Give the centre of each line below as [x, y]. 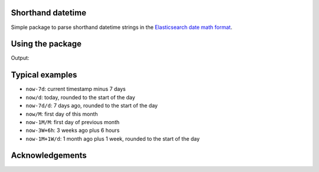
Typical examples [44, 75]
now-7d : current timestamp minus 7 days [76, 89]
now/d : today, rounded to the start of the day [80, 97]
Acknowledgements [49, 156]
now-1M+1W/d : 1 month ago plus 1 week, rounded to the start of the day [113, 138]
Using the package [46, 44]
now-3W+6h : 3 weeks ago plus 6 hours [73, 131]
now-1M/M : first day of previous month [73, 122]
